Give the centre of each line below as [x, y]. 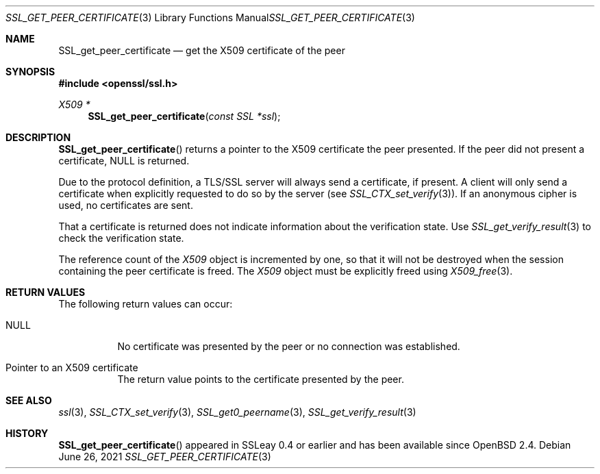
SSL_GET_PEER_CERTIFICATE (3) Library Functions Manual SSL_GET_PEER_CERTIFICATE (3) [210, 17]
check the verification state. [121, 238]
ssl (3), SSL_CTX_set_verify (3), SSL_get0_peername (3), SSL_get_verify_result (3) [237, 412]
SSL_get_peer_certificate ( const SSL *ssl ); [184, 116]
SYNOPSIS [30, 72]
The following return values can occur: [146, 304]
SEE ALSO [29, 400]
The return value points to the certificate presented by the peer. [261, 379]
